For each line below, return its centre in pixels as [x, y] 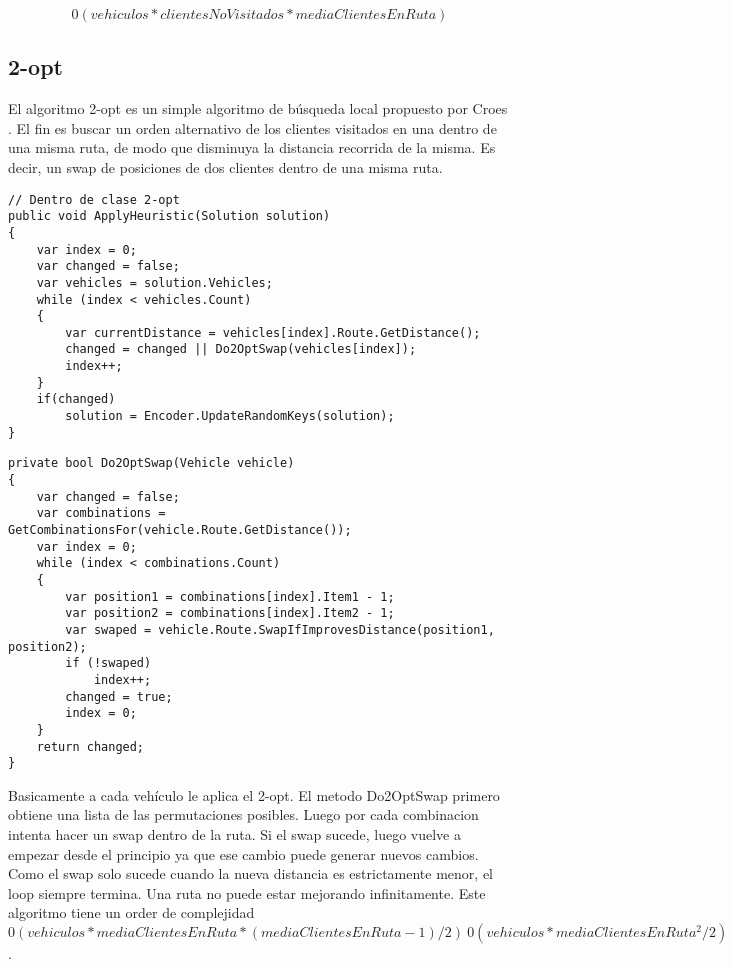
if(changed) [76, 399]
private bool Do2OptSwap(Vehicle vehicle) [151, 463]
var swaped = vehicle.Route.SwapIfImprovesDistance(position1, [280, 629]
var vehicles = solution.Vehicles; [154, 282]
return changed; [90, 746]
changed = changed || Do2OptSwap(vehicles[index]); [241, 349]
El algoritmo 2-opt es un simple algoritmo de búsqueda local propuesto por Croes [258, 108]
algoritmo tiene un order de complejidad [131, 912]
